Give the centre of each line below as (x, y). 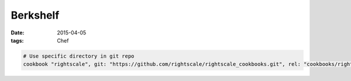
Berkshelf (35, 15)
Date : (18, 33)
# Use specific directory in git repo (79, 56)
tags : (17, 40)
